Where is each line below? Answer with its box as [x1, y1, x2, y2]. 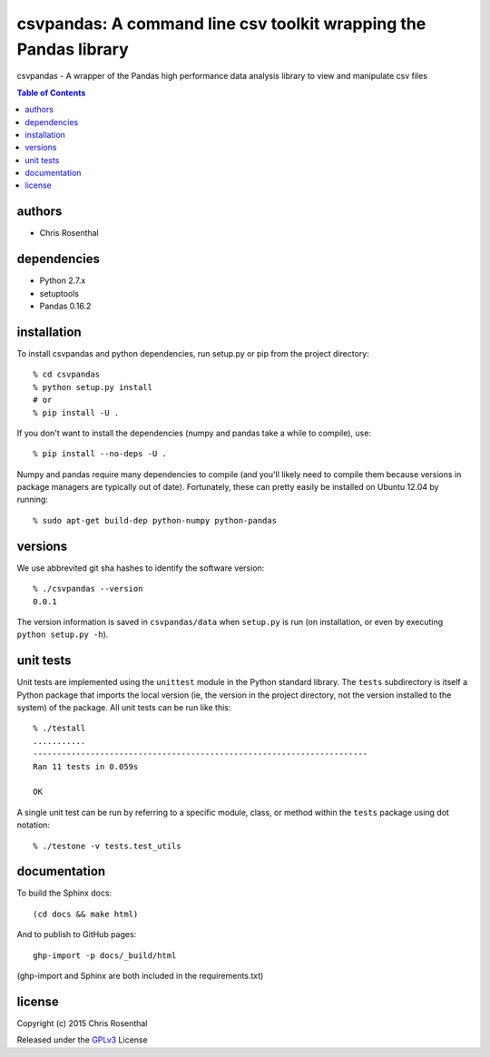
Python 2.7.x [39, 275, 86, 286]
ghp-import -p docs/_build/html [33, 950, 177, 961]
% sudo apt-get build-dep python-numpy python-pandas [33, 515, 277, 525]
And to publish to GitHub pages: [16, 929, 137, 940]
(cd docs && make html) [33, 908, 139, 919]
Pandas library [16, 39, 129, 59]
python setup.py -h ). [16, 629, 109, 640]
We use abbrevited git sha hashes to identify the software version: [16, 563, 265, 573]
